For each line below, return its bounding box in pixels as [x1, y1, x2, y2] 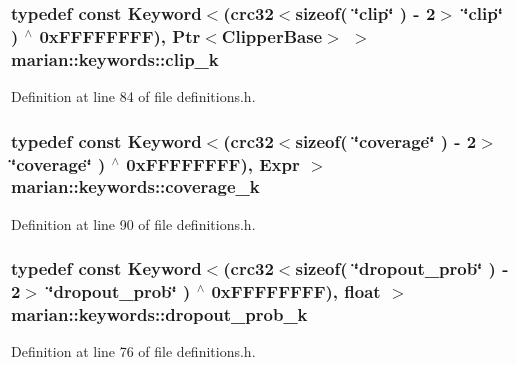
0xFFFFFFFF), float [211, 279, 381, 304]
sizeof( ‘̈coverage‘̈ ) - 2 [295, 128, 477, 153]
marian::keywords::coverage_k [11, 174, 260, 199]
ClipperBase [221, 23, 323, 48]
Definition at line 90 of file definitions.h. [11, 213, 256, 234]
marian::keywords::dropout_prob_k [11, 302, 308, 327]
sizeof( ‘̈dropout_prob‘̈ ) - [295, 256, 509, 281]
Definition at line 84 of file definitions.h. [11, 86, 256, 107]
